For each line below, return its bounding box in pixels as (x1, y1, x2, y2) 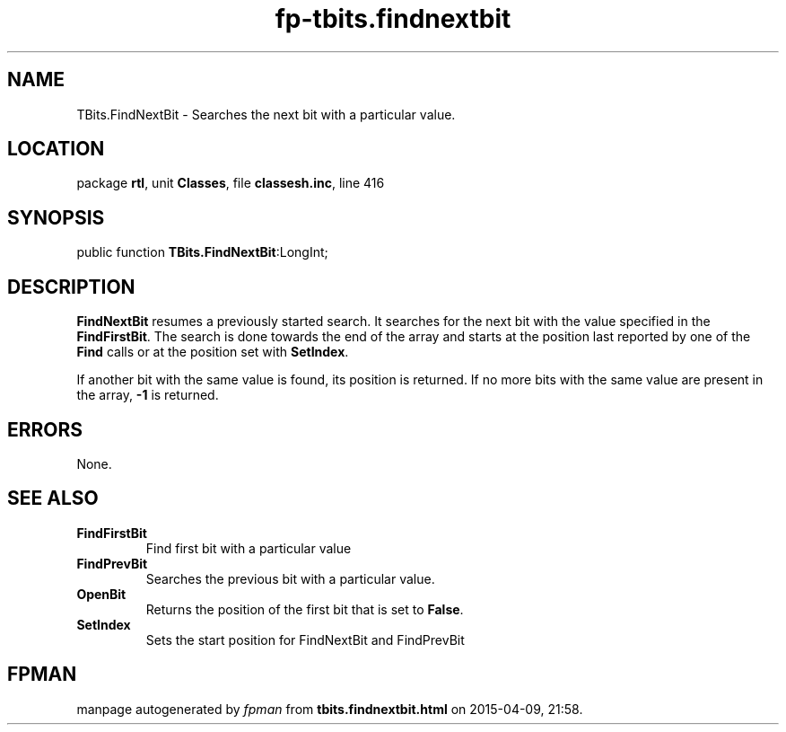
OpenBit (76, 586, 127, 602)
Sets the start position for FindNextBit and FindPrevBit (145, 631, 465, 648)
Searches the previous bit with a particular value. (145, 570, 435, 586)
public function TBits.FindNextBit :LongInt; (76, 244, 328, 260)
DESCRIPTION (7, 275, 135, 298)
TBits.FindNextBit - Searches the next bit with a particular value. (76, 106, 456, 122)
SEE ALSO (7, 487, 99, 510)
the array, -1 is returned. (76, 387, 219, 403)
